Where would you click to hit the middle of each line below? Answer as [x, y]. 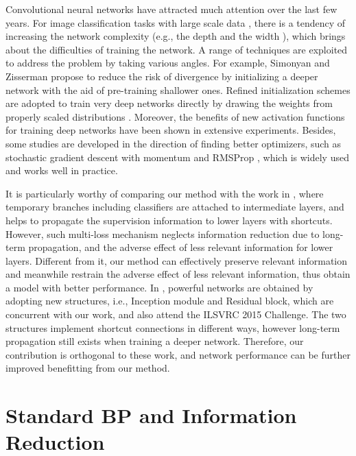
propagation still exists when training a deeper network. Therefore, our [155, 341]
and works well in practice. [62, 170]
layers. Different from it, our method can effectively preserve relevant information [177, 260]
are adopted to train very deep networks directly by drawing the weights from [169, 103]
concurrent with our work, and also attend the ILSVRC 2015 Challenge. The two [176, 314]
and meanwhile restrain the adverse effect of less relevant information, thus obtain [178, 274]
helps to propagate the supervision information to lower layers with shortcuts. [169, 220]
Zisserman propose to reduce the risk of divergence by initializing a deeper [162, 76]
